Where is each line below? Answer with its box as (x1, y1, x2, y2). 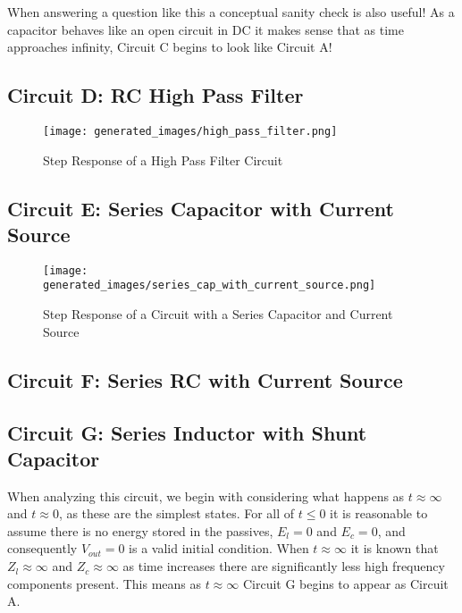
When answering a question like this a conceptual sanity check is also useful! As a (7, 3, 455, 21)
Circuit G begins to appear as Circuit (242, 574, 449, 592)
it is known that (350, 539, 439, 558)
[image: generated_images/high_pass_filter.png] (43, 124, 338, 138)
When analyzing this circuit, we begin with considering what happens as (7, 486, 405, 505)
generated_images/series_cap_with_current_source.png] (43, 279, 376, 292)
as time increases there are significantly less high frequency (122, 557, 445, 575)
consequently (7, 539, 78, 558)
